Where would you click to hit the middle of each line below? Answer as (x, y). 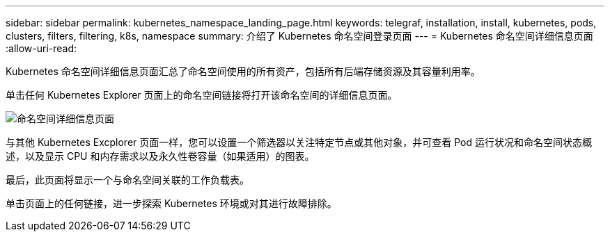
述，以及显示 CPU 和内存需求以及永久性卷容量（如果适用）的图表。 (160, 156)
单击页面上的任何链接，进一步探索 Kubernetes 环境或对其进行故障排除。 (171, 203)
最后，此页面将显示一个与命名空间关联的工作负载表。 (127, 180)
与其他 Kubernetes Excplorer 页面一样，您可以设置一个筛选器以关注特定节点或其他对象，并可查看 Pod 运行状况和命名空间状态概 (299, 142)
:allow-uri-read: (41, 48)
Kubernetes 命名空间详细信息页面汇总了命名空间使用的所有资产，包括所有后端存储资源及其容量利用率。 (243, 71)
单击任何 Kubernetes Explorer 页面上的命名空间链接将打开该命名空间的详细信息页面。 (202, 95)
